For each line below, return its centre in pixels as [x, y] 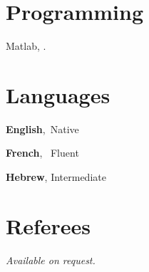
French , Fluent [42, 153]
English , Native [42, 129]
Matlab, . [26, 46]
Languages [58, 94]
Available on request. [51, 260]
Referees [48, 225]
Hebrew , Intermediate [56, 177]
